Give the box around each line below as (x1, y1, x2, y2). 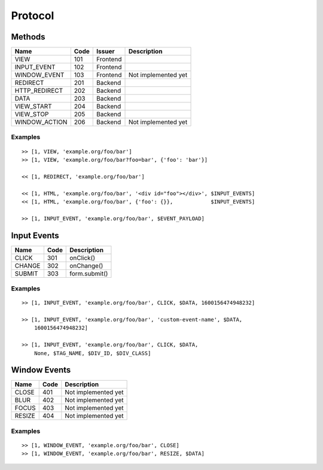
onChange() (69, 261, 103, 269)
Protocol (11, 9, 54, 22)
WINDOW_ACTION (14, 118, 68, 126)
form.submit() (69, 269, 108, 278)
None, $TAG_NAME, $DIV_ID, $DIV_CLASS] (33, 350, 151, 356)
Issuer (96, 47, 115, 56)
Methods (11, 32, 45, 42)
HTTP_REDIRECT (14, 87, 63, 95)
